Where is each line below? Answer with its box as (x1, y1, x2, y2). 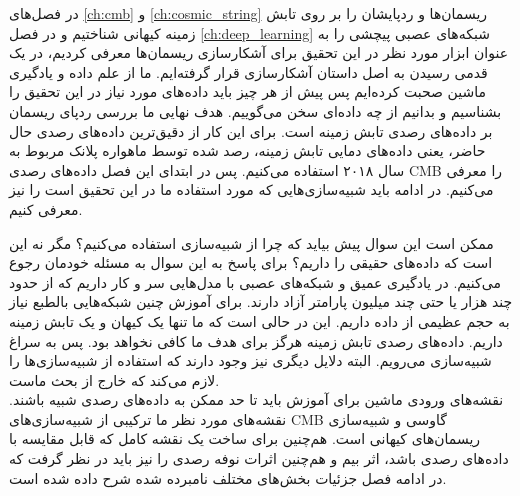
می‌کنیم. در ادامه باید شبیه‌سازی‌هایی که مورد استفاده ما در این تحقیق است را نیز (9, 179, 494, 200)
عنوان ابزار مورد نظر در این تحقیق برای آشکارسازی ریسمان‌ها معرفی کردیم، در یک (9, 42, 509, 63)
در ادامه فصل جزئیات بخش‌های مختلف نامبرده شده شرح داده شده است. (9, 467, 447, 488)
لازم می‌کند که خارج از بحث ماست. (9, 369, 220, 390)
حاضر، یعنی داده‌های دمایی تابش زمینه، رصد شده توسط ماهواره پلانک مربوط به (9, 140, 486, 161)
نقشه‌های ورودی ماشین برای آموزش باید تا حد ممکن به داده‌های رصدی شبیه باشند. (9, 389, 504, 410)
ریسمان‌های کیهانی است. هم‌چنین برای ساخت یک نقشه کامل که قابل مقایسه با (9, 428, 481, 449)
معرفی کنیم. (9, 198, 83, 219)
